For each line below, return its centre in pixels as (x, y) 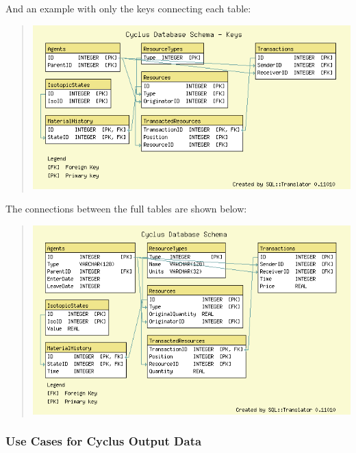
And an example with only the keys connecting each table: (128, 8)
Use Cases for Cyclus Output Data (104, 441)
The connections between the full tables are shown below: (126, 208)
